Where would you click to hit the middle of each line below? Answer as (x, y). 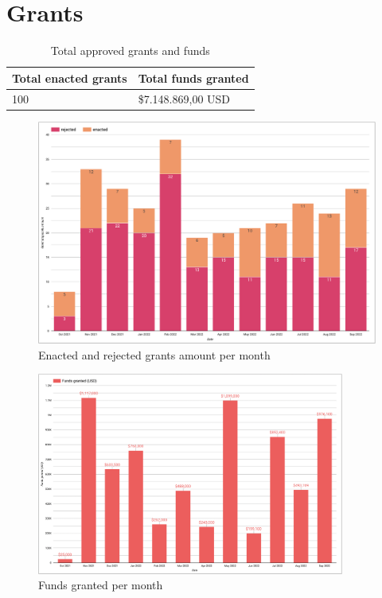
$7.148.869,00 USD (184, 98)
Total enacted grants (70, 78)
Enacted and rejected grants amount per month (154, 354)
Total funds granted (193, 78)
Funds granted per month (101, 585)
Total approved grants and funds (130, 50)
